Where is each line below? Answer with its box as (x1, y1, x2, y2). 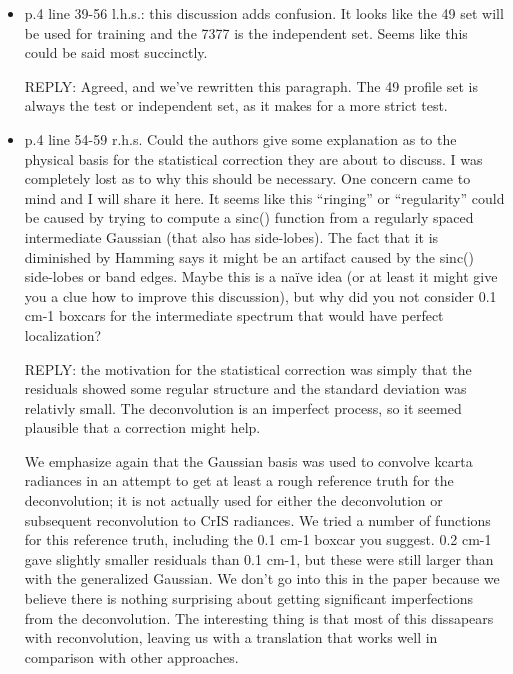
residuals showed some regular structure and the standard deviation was (24, 378, 467, 399)
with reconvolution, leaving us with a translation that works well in (24, 627, 438, 648)
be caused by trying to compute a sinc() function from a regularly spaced (24, 207, 474, 228)
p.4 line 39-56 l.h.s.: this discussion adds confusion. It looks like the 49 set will (24, 3, 504, 23)
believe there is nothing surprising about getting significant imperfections (24, 588, 473, 609)
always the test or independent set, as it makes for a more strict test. (24, 95, 448, 116)
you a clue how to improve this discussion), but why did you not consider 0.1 (24, 285, 497, 306)
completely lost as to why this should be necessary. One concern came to (24, 168, 471, 189)
